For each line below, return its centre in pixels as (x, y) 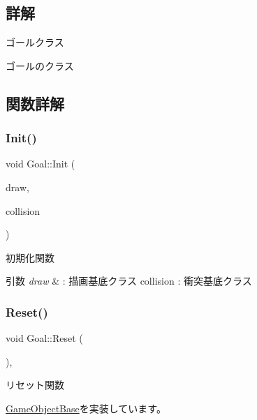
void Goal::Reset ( (44, 338)
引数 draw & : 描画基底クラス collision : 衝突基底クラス (129, 281)
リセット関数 (35, 385)
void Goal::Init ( (41, 164)
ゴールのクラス (40, 65)
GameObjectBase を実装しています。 (86, 408)
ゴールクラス (35, 42)
